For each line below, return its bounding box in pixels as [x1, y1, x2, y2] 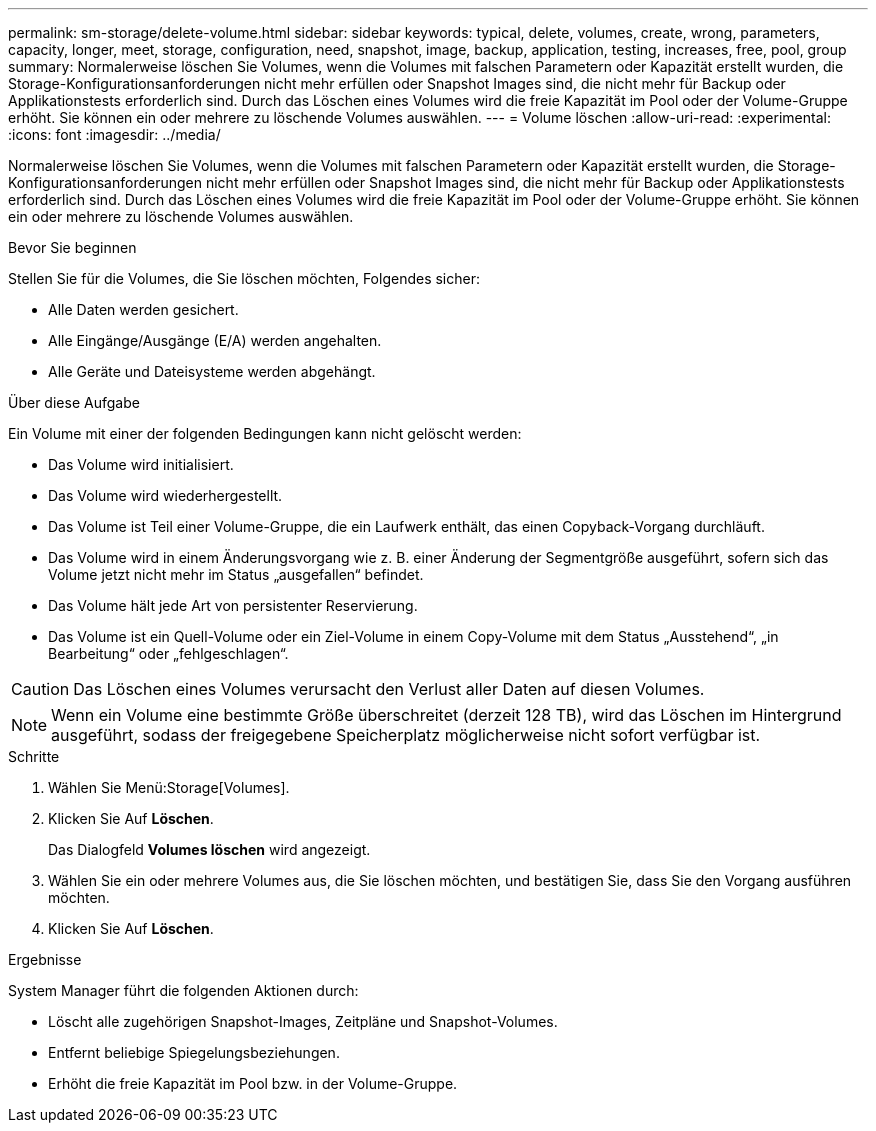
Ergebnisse [8, 951, 82, 968]
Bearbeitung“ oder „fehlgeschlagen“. [48, 645, 289, 662]
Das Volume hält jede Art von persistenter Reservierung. [48, 597, 418, 614]
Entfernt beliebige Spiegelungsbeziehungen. [48, 1044, 340, 1061]
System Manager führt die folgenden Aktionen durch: [8, 982, 359, 999]
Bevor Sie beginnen [8, 239, 137, 256]
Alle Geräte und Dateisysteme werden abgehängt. [48, 363, 376, 380]
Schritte [8, 748, 60, 765]
